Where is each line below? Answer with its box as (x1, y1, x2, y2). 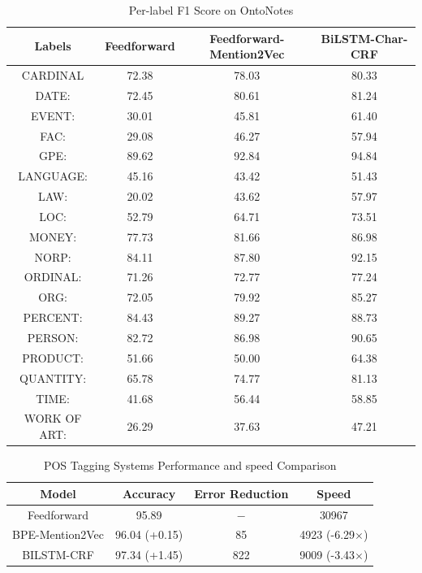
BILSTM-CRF (22, 546, 94, 563)
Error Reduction (194, 484, 289, 501)
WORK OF (24, 410, 82, 427)
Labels (34, 37, 71, 54)
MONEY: (28, 228, 77, 245)
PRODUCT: (22, 349, 84, 366)
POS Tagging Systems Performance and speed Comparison (43, 457, 337, 474)
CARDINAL (21, 67, 84, 84)
